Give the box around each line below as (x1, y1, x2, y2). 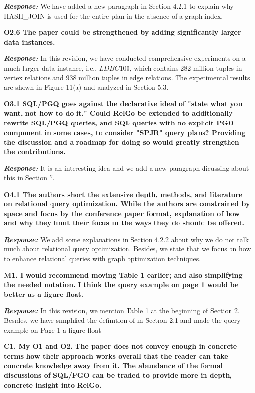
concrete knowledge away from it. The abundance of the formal (4, 360, 223, 370)
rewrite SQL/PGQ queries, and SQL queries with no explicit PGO (4, 117, 234, 127)
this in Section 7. (4, 172, 55, 182)
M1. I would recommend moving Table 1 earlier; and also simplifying (4, 270, 243, 280)
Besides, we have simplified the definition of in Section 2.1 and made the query (4, 315, 241, 325)
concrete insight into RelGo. (4, 379, 102, 390)
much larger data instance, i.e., (4, 62, 97, 73)
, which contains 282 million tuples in (129, 62, 242, 73)
